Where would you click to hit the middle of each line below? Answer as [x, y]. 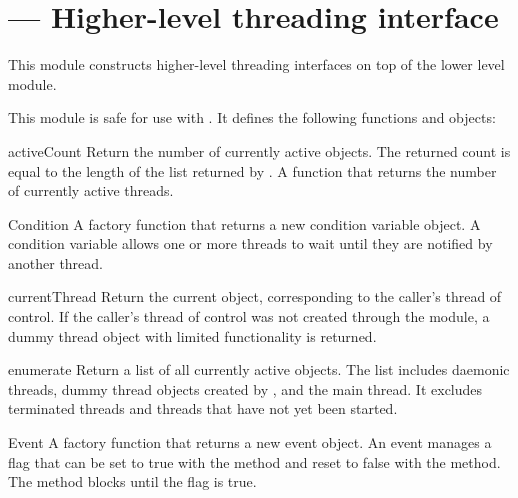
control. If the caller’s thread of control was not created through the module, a [249, 316]
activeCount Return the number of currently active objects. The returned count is [259, 150]
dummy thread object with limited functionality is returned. [192, 335]
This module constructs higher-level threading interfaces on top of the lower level [256, 64]
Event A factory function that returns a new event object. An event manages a [250, 442]
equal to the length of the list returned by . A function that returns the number [252, 170]
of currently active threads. [91, 190]
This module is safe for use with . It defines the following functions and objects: [252, 117]
